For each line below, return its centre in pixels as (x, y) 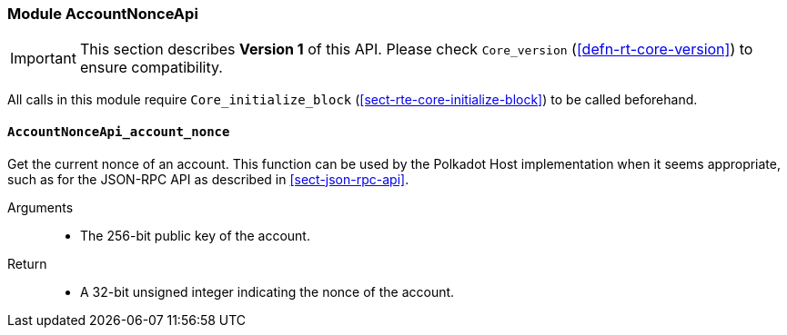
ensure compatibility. (151, 68)
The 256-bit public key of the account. (195, 235)
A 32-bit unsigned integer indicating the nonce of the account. (267, 291)
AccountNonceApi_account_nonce (119, 131)
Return (27, 263)
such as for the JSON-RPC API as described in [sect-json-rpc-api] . (208, 179)
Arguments (40, 207)
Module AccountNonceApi (103, 14)
